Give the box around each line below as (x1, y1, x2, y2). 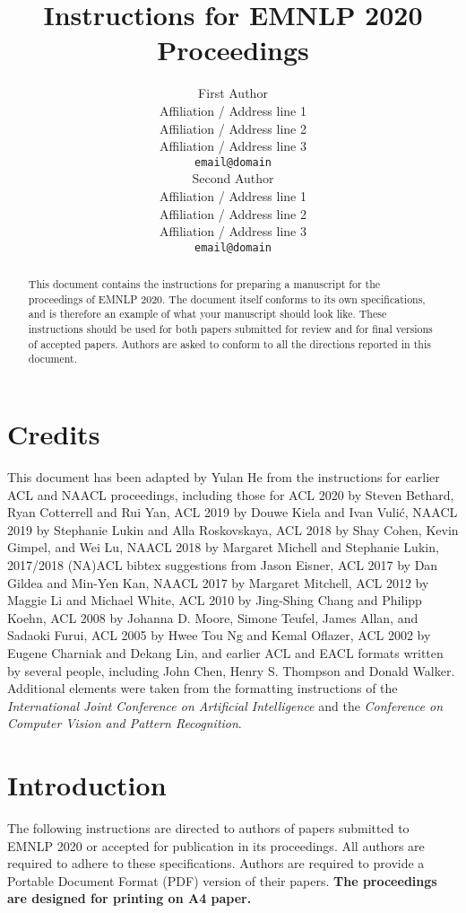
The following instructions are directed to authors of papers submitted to (7, 819, 410, 838)
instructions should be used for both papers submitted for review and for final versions (28, 321, 433, 337)
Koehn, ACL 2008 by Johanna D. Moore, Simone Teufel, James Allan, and (7, 608, 419, 627)
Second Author (192, 169, 274, 188)
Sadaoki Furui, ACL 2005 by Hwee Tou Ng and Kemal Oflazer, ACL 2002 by (7, 626, 431, 645)
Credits (7, 416, 100, 452)
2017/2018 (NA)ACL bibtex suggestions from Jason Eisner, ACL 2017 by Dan (7, 556, 438, 575)
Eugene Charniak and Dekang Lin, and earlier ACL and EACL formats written (7, 643, 444, 662)
